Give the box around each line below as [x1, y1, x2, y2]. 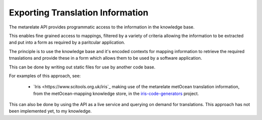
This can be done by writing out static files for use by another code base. [9, 64, 156, 70]
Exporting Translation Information [9, 7, 148, 18]
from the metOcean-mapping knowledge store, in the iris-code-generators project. [33, 91, 199, 96]
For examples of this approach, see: [9, 73, 81, 79]
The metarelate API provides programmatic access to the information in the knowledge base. [9, 24, 195, 30]
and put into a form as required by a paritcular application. [9, 40, 126, 45]
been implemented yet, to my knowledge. [9, 108, 92, 114]
